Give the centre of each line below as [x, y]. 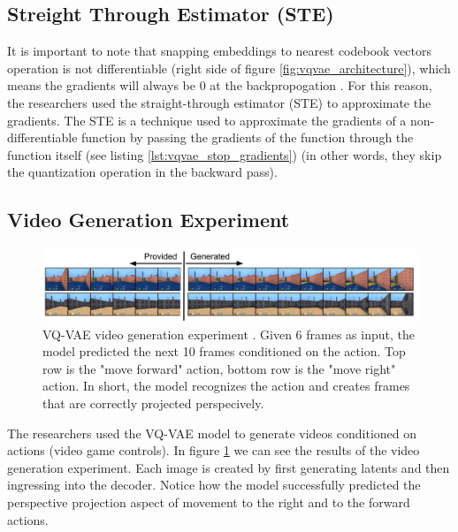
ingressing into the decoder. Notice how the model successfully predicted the [214, 485]
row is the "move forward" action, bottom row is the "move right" [219, 368]
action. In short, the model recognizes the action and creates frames [226, 386]
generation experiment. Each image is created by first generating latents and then [229, 467]
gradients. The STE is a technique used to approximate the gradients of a [207, 120]
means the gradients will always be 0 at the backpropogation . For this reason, [220, 85]
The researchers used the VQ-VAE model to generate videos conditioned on [212, 433]
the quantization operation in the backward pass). [142, 172]
